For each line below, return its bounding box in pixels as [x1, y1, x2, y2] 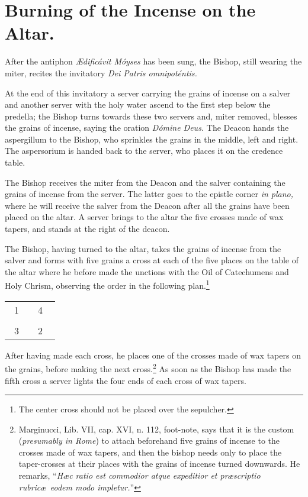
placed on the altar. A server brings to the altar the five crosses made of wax [5, 211, 284, 223]
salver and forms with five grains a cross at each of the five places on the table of [5, 254, 299, 266]
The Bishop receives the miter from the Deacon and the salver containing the [5, 176, 285, 188]
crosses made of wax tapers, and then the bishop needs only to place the [18, 446, 282, 458]
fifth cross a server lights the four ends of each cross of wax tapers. [5, 374, 246, 386]
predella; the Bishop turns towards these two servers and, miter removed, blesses [5, 109, 297, 122]
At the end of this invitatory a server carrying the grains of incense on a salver [5, 86, 291, 99]
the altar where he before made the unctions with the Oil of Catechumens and [5, 265, 289, 277]
